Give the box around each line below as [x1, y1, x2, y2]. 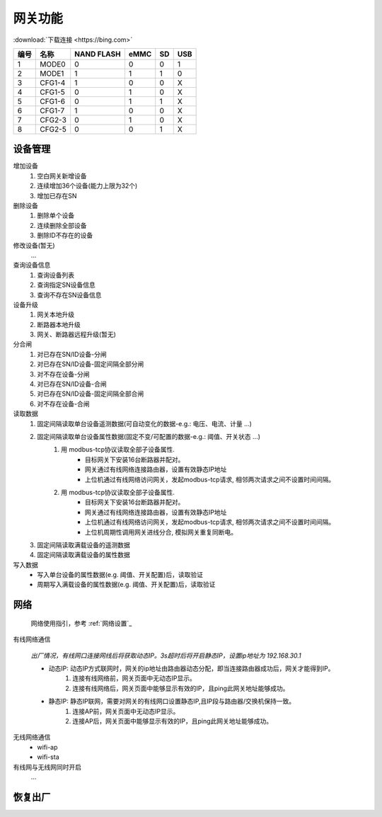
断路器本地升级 [37, 320, 81, 328]
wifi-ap [37, 743, 58, 751]
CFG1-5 [40, 87, 65, 97]
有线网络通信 [13, 635, 51, 644]
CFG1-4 [40, 78, 66, 88]
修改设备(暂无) [13, 241, 56, 249]
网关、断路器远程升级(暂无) [37, 330, 117, 339]
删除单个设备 [37, 211, 74, 219]
